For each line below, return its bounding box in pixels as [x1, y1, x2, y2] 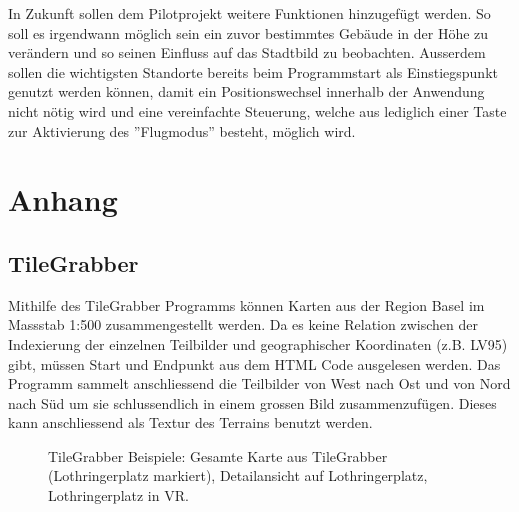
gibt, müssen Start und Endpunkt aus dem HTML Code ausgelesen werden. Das [8, 353, 501, 374]
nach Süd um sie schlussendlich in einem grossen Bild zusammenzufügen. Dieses [8, 392, 497, 413]
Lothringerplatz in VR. [48, 485, 189, 506]
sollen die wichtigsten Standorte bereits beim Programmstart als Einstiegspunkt [8, 61, 498, 82]
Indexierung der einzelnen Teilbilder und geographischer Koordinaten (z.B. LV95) [8, 333, 508, 354]
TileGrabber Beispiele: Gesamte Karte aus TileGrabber [48, 445, 388, 466]
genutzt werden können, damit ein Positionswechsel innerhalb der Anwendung [8, 81, 485, 102]
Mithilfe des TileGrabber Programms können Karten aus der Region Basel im [8, 294, 485, 315]
